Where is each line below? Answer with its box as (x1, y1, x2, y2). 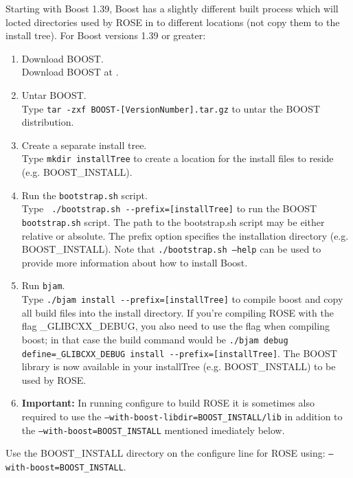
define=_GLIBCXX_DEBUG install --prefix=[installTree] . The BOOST (21, 345, 337, 360)
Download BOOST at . (21, 65, 119, 79)
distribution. (21, 115, 74, 129)
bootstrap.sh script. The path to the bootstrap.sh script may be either (21, 214, 325, 229)
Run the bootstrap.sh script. (21, 187, 148, 202)
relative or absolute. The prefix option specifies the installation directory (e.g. (21, 228, 349, 242)
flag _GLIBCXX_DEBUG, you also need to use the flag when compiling (21, 319, 330, 333)
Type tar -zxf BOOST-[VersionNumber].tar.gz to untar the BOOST (21, 101, 321, 115)
